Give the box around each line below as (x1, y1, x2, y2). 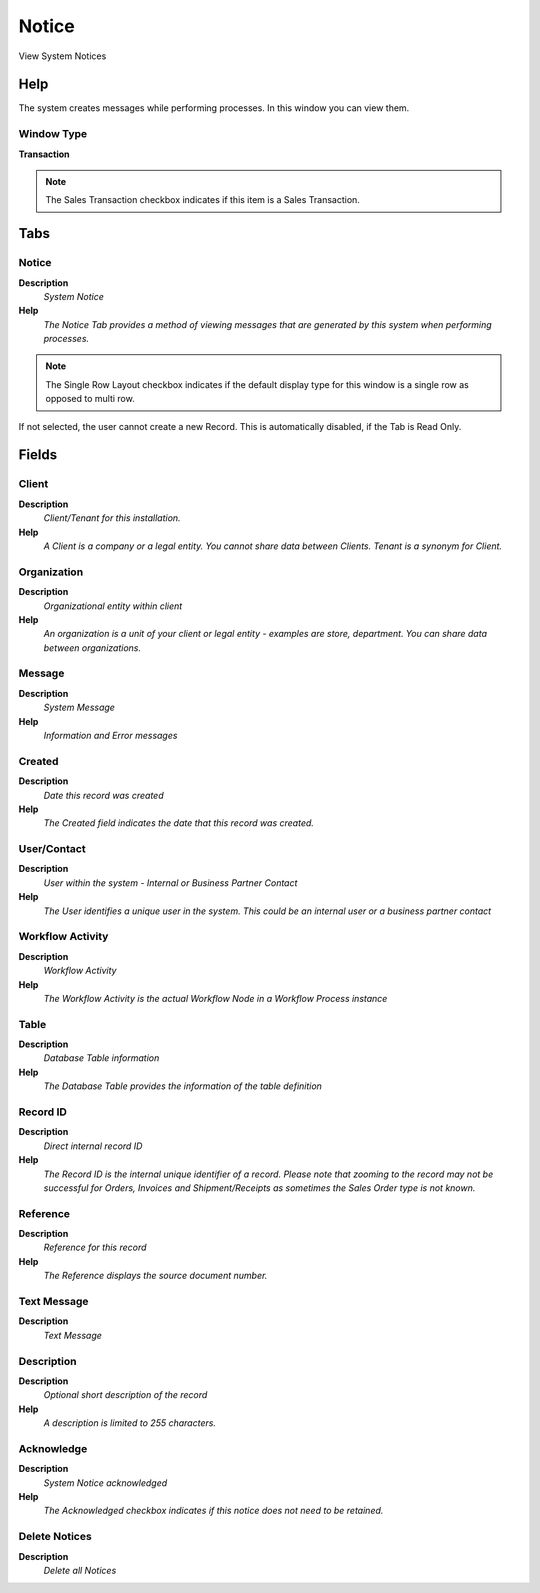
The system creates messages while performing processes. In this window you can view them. (18, 102, 410, 114)
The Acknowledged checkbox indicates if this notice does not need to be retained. (43, 1505, 384, 1517)
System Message (43, 701, 115, 714)
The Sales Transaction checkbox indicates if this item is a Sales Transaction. (45, 194, 360, 206)
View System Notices (18, 50, 107, 62)
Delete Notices (18, 1530, 92, 1544)
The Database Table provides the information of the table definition (43, 1080, 322, 1092)
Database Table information (43, 1052, 160, 1064)
